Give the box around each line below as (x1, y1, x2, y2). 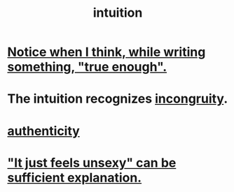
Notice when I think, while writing (7, 44, 206, 60)
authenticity (7, 123, 81, 139)
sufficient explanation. (7, 170, 142, 186)
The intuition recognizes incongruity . (7, 91, 228, 107)
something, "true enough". (7, 59, 167, 75)
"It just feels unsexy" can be (7, 155, 177, 170)
